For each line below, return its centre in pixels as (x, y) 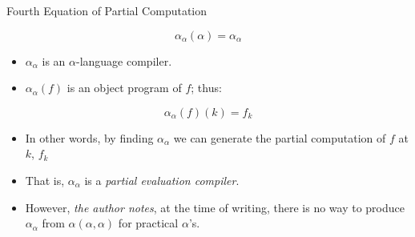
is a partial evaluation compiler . (162, 180)
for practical (148, 223)
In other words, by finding (89, 137)
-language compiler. (124, 60)
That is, (45, 180)
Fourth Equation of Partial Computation (107, 10)
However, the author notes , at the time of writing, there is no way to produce (215, 207)
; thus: (206, 88)
